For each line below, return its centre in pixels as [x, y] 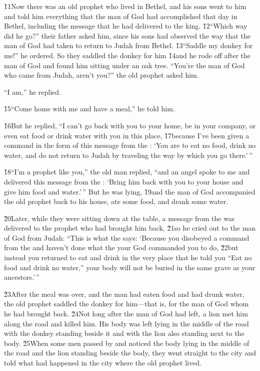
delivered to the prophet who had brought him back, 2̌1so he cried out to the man [130, 228]
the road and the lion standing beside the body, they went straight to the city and [130, 353]
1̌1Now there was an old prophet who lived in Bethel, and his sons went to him [125, 6]
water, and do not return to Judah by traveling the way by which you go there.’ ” [128, 155]
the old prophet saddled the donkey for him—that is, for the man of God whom [126, 304]
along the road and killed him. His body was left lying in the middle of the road [126, 323]
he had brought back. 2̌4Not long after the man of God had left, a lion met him [126, 314]
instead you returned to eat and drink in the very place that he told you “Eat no [128, 257]
